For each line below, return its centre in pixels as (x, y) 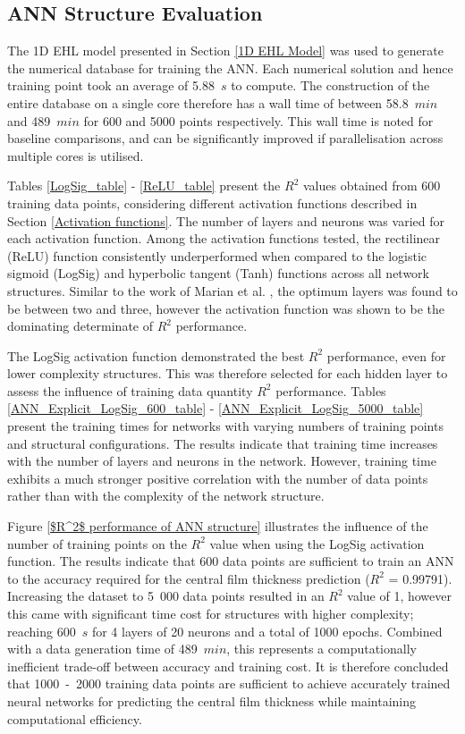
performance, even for (386, 355)
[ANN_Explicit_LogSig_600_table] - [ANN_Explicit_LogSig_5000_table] (216, 408)
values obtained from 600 (372, 186)
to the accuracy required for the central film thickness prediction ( (189, 578)
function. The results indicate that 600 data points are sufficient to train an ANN (231, 561)
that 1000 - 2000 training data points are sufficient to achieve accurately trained (229, 683)
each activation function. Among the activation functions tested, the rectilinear (224, 238)
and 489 (29, 120)
